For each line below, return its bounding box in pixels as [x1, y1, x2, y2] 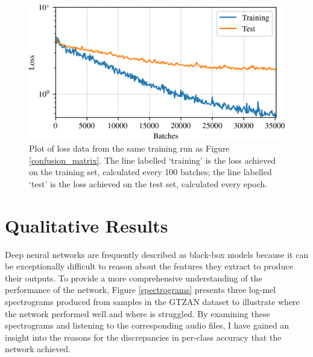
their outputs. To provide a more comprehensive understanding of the [5, 271, 262, 284]
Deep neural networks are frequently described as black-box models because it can [5, 248, 309, 260]
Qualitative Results [5, 213, 168, 237]
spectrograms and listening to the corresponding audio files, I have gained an [5, 319, 289, 332]
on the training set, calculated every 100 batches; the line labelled [29, 166, 272, 178]
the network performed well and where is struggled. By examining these [5, 307, 270, 320]
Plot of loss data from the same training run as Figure [29, 142, 230, 155]
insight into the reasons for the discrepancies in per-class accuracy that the [5, 330, 282, 343]
